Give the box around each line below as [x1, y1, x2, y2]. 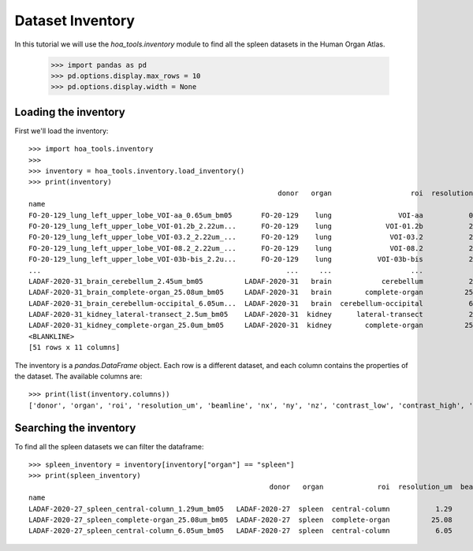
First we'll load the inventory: [14, 126, 109, 136]
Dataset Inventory [14, 12, 136, 29]
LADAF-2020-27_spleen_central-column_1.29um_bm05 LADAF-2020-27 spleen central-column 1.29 [28, 504, 453, 513]
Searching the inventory [14, 421, 136, 434]
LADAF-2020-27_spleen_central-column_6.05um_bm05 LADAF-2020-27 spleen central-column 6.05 [28, 527, 453, 535]
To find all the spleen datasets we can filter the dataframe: [14, 441, 204, 451]
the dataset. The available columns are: [14, 371, 143, 382]
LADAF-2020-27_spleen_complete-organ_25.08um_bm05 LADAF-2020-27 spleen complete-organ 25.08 [28, 516, 453, 524]
